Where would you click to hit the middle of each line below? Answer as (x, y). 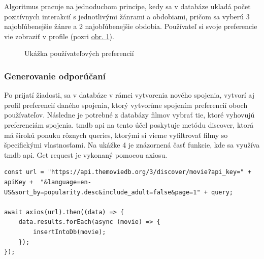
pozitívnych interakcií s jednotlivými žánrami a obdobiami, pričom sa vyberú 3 (127, 16)
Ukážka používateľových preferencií (79, 53)
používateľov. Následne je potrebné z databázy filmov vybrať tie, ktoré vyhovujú (129, 115)
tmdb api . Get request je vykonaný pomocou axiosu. (86, 154)
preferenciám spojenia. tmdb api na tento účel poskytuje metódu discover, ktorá (129, 124)
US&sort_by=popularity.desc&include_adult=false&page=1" (102, 192)
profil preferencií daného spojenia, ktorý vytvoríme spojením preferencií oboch (126, 105)
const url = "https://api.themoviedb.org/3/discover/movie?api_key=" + (128, 172)
